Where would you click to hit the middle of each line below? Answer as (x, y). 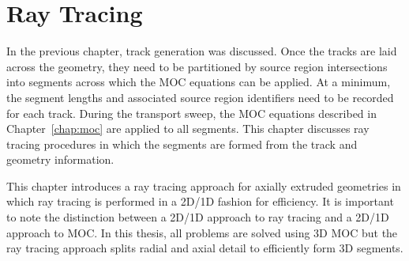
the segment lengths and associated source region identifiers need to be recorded (200, 97)
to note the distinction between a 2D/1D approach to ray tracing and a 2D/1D (198, 217)
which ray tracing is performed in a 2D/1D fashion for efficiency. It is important (200, 201)
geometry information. (60, 159)
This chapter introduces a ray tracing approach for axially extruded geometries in (204, 185)
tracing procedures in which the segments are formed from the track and (182, 144)
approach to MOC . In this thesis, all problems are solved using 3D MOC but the (202, 232)
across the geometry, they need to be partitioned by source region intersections (197, 66)
